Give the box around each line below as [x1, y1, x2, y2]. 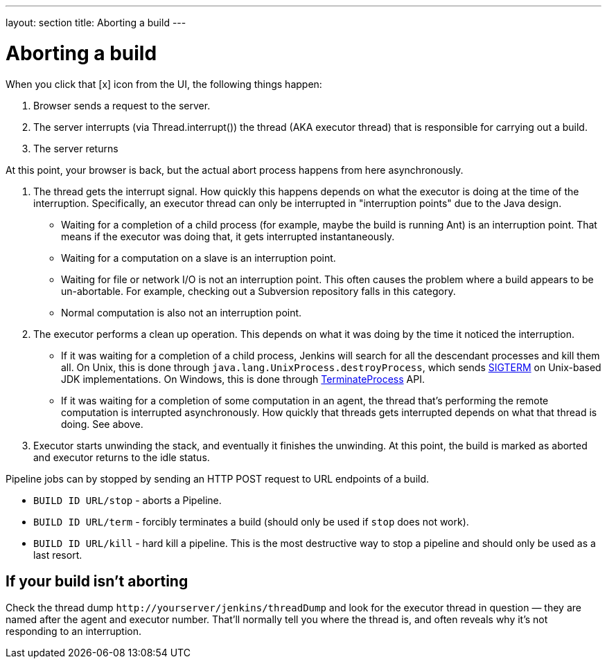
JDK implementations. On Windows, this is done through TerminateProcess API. [61, 373, 425, 385]
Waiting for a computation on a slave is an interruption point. [61, 251, 336, 264]
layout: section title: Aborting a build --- [6, 17, 186, 28]
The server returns [33, 142, 118, 154]
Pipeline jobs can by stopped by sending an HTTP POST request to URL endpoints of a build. [6, 472, 430, 485]
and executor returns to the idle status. [33, 451, 210, 463]
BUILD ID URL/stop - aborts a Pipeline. [33, 494, 222, 506]
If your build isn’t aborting [6, 572, 188, 590]
